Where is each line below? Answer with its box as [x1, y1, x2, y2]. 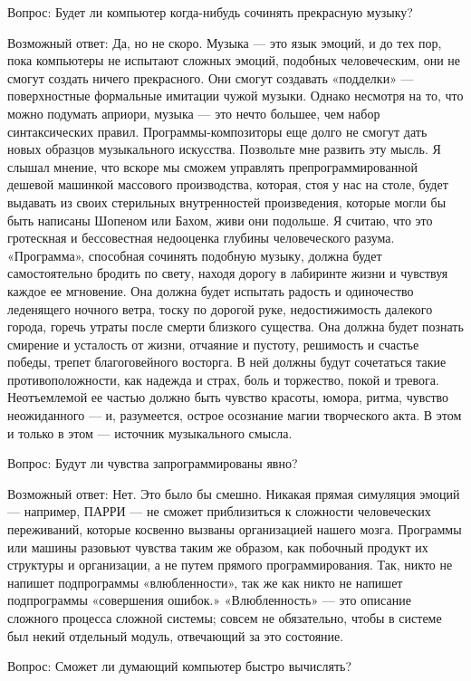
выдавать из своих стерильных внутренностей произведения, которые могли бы [7, 192, 447, 211]
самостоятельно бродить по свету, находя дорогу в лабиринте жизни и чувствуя [7, 264, 448, 283]
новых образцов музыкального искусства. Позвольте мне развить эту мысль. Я [7, 139, 441, 158]
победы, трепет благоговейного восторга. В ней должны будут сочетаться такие [7, 352, 447, 371]
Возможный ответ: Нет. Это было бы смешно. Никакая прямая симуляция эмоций [7, 484, 460, 503]
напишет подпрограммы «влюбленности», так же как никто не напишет [7, 572, 403, 591]
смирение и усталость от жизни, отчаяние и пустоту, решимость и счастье [7, 334, 419, 353]
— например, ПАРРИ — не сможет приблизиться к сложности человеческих [7, 502, 431, 521]
